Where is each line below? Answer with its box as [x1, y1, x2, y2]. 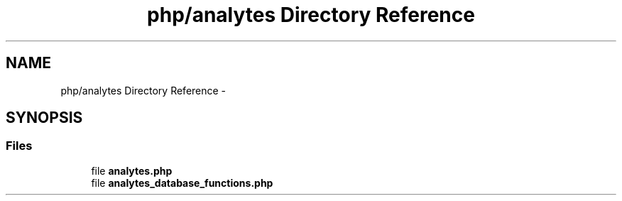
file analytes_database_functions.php [91, 176, 273, 189]
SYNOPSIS [6, 109, 83, 127]
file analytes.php [91, 164, 173, 177]
